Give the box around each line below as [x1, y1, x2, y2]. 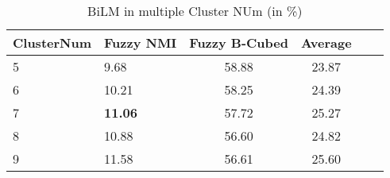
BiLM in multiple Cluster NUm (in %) [87, 2, 303, 20]
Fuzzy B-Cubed [189, 33, 288, 52]
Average [300, 33, 352, 52]
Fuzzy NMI [104, 33, 177, 52]
